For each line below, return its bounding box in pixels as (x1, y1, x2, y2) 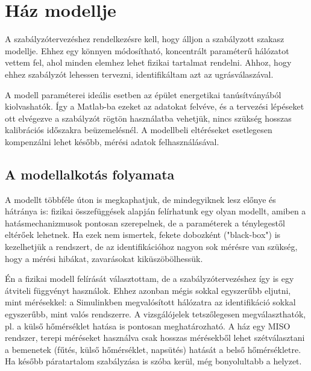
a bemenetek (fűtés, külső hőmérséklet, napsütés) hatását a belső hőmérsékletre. (5, 343, 301, 355)
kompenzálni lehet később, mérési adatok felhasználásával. (5, 135, 219, 148)
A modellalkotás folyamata (5, 164, 175, 183)
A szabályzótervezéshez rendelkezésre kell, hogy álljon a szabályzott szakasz (5, 33, 284, 45)
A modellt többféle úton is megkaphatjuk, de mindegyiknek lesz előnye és (5, 193, 276, 205)
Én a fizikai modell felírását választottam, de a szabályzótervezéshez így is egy (5, 272, 294, 285)
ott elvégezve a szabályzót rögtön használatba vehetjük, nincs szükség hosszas (5, 111, 292, 124)
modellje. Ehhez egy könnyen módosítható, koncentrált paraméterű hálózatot (5, 44, 289, 57)
